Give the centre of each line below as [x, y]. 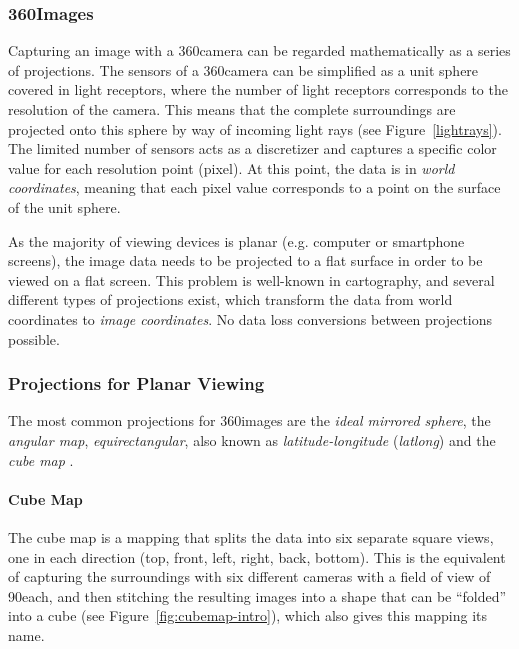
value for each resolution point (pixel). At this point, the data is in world [231, 167]
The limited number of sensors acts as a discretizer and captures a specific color [252, 148]
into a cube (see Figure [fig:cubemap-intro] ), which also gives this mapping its [248, 615]
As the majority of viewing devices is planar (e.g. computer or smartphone [236, 240]
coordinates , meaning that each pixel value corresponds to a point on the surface [254, 187]
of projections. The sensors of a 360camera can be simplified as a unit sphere [243, 69]
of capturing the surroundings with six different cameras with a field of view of [249, 576]
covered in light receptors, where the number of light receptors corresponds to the [258, 89]
